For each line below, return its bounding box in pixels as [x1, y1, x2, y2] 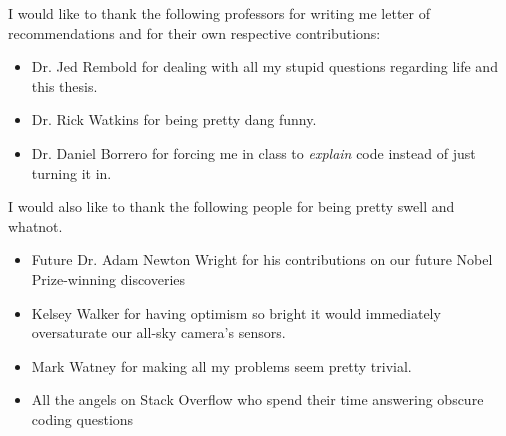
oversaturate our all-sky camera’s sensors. [31, 322, 286, 343]
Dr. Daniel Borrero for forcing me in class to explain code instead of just [31, 142, 476, 163]
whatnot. [8, 215, 63, 236]
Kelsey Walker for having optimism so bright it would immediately [31, 302, 441, 323]
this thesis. [31, 75, 98, 96]
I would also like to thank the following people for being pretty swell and [8, 196, 455, 217]
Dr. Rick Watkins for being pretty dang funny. [31, 109, 317, 130]
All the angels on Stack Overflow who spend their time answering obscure [31, 389, 484, 410]
